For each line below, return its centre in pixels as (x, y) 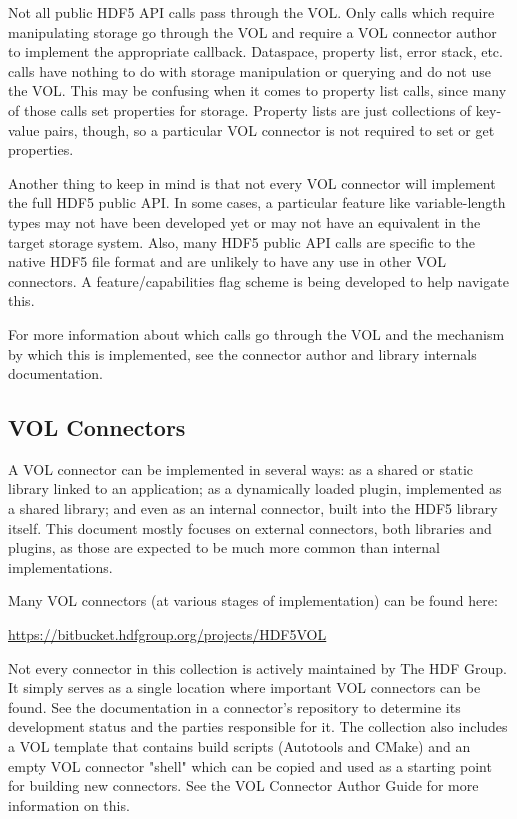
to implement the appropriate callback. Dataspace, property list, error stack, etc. (255, 51)
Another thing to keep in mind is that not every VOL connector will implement (252, 182)
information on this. (69, 804)
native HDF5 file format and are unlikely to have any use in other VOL (227, 261)
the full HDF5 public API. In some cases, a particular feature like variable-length (257, 202)
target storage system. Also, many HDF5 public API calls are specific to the (241, 241)
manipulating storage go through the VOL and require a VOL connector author (252, 31)
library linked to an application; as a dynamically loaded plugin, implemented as (255, 488)
